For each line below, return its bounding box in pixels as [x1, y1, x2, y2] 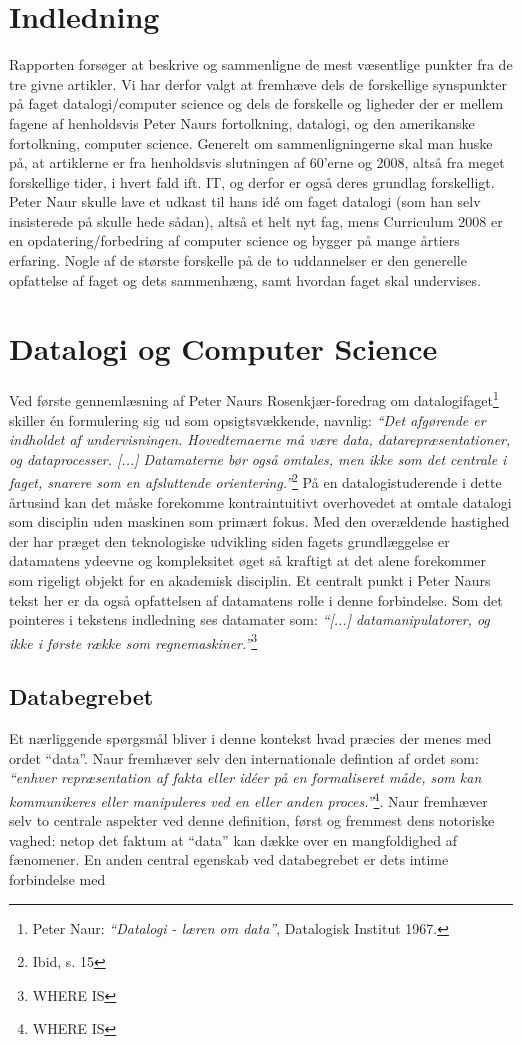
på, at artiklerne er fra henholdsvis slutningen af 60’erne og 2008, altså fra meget [9, 152, 505, 173]
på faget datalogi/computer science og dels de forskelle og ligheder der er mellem [9, 93, 504, 114]
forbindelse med [9, 869, 106, 890]
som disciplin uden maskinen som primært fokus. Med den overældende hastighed [9, 511, 510, 532]
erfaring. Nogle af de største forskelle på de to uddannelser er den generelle [9, 250, 467, 271]
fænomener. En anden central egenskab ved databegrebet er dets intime [9, 849, 449, 870]
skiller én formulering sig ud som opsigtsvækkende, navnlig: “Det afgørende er [9, 409, 486, 430]
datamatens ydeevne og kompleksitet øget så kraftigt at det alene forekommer [9, 550, 487, 571]
